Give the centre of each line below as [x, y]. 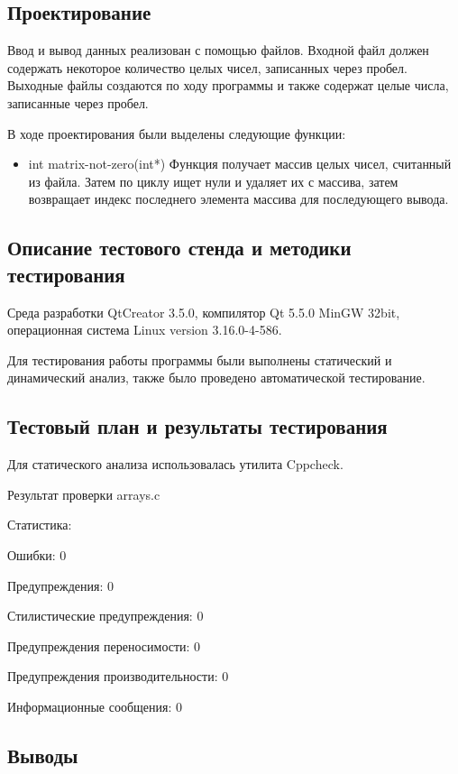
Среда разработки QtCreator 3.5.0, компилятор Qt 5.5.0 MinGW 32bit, [204, 312]
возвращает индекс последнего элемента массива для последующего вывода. [238, 199]
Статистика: [40, 525]
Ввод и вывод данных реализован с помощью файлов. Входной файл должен [218, 50]
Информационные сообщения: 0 [95, 706]
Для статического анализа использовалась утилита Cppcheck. [175, 464]
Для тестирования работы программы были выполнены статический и [200, 359]
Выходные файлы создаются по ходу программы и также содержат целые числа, [228, 85]
